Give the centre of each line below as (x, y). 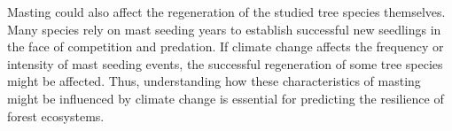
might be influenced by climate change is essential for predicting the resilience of (226, 98)
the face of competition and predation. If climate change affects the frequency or (226, 46)
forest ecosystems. (56, 116)
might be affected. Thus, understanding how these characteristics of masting (214, 81)
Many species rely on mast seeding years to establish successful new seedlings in (224, 29)
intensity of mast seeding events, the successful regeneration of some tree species (225, 63)
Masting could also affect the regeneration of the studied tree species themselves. (226, 12)
